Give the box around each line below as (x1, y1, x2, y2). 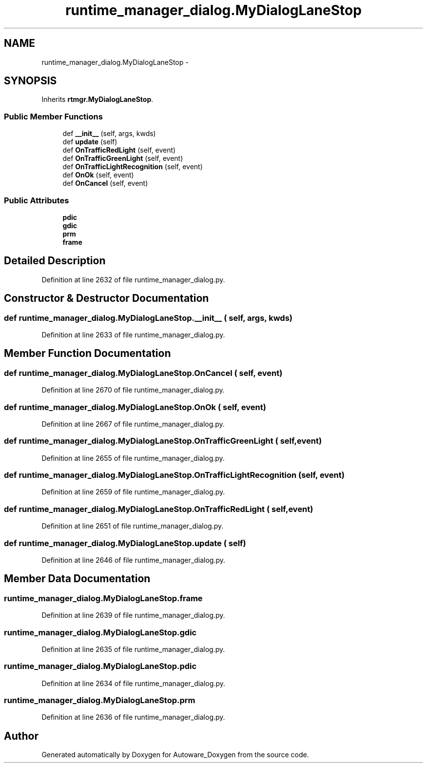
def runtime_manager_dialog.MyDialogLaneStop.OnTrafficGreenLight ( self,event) (4, 436, 322, 446)
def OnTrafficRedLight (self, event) (62, 146, 176, 155)
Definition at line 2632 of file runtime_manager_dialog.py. (41, 275, 225, 284)
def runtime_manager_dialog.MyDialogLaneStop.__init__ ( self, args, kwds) (4, 313, 292, 323)
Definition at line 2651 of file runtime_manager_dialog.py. (41, 522, 224, 531)
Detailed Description (4, 255, 106, 267)
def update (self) (62, 138, 117, 146)
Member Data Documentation (4, 572, 151, 585)
